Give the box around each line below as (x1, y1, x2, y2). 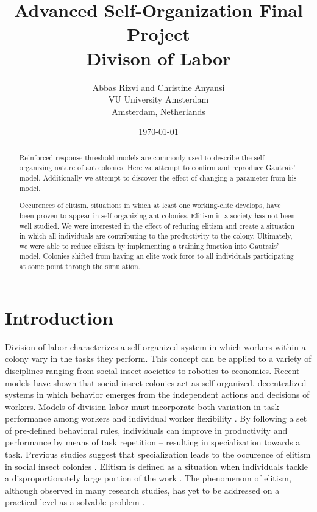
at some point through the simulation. (19, 261, 140, 272)
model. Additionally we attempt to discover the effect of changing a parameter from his (19, 172, 297, 182)
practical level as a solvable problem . (5, 496, 145, 508)
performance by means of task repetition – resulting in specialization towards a (5, 436, 301, 449)
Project (127, 21, 190, 46)
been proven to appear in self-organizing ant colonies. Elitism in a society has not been (19, 210, 295, 220)
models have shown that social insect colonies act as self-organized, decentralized (5, 376, 307, 389)
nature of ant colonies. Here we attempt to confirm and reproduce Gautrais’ (54, 162, 296, 173)
